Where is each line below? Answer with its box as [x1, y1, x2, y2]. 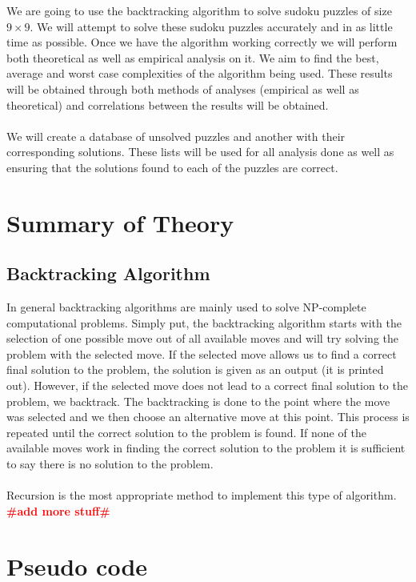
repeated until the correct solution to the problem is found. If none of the [6, 423, 366, 440]
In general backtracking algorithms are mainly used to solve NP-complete [6, 299, 366, 315]
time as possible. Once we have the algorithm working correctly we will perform [6, 34, 398, 50]
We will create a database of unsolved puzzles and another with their [6, 127, 346, 144]
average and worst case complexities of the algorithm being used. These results [6, 65, 393, 82]
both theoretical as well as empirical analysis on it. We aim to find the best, [6, 49, 379, 66]
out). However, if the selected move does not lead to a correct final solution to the [6, 377, 408, 394]
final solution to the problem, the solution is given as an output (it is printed [6, 361, 384, 378]
